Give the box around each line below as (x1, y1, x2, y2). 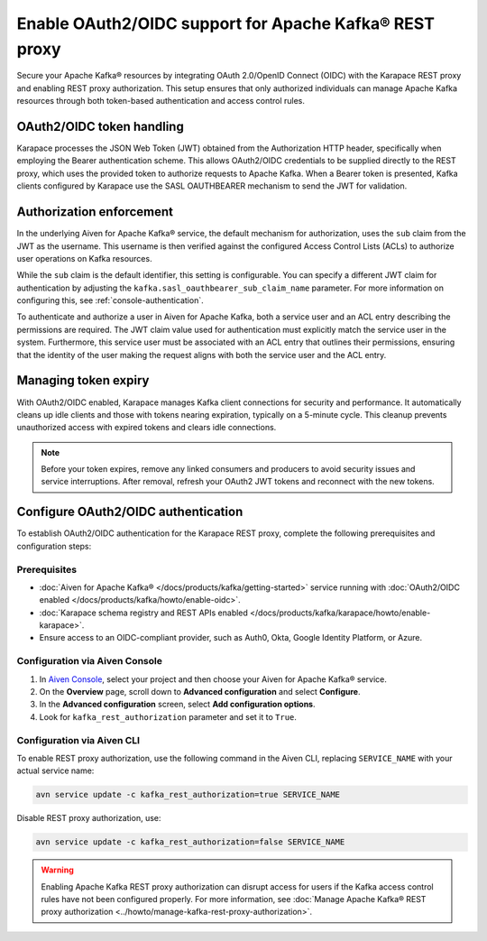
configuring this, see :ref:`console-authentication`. (16, 295, 204, 306)
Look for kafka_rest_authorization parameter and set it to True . (39, 711, 298, 722)
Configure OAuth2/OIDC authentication (16, 504, 243, 520)
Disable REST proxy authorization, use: (16, 813, 161, 824)
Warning (41, 864, 74, 875)
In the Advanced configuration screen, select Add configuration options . (39, 699, 316, 710)
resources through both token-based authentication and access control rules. (16, 96, 306, 106)
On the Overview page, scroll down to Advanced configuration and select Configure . (39, 687, 361, 697)
